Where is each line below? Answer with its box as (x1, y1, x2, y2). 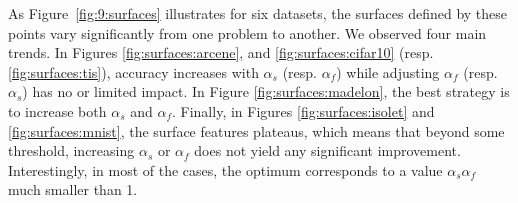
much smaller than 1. (8, 179, 138, 200)
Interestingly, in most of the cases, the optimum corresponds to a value (8, 159, 443, 180)
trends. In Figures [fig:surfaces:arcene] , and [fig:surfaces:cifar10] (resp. (8, 42, 434, 63)
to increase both (8, 100, 107, 121)
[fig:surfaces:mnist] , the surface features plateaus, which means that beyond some (8, 120, 505, 141)
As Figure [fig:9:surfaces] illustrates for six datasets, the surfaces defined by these (8, 3, 508, 23)
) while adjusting (336, 61, 440, 82)
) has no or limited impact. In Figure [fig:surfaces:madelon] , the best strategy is (22, 81, 510, 102)
